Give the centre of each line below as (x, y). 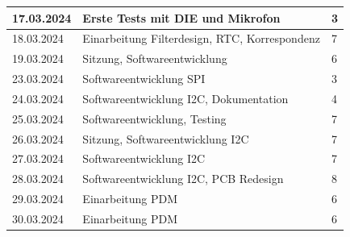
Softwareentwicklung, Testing (154, 118)
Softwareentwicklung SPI (144, 79)
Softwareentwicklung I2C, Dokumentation (185, 98)
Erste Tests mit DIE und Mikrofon (181, 17)
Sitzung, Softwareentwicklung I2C (166, 138)
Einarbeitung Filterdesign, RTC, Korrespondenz (201, 38)
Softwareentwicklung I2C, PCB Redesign (183, 179)
